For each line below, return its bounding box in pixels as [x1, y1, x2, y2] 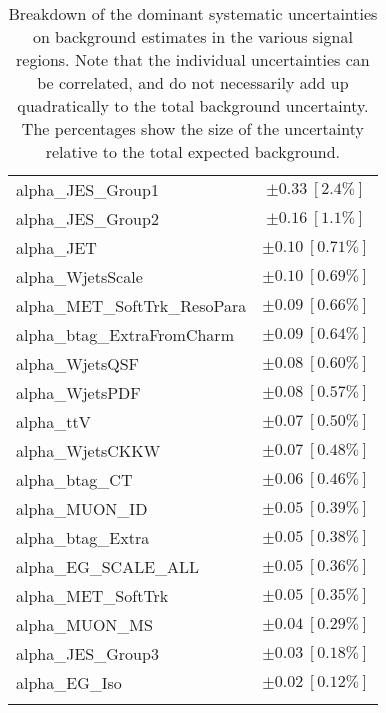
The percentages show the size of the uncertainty [21, 117, 364, 140]
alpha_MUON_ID [16, 497, 148, 520]
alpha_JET [16, 236, 97, 259]
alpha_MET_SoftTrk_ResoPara [16, 294, 247, 317]
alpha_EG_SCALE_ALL [16, 555, 200, 578]
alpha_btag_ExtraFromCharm [16, 323, 234, 346]
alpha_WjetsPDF [16, 381, 141, 404]
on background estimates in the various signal [32, 25, 353, 48]
